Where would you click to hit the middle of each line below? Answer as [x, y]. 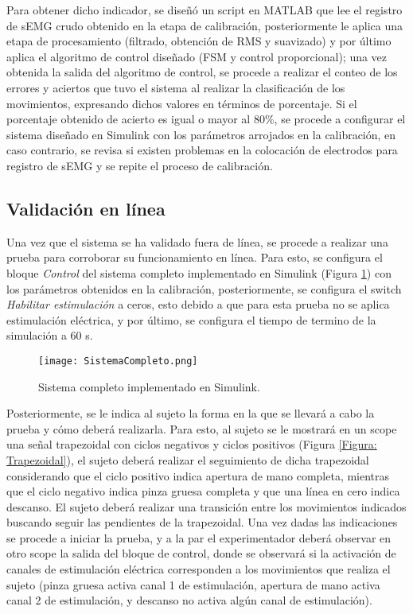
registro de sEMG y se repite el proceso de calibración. [140, 165]
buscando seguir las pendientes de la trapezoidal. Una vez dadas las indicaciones [202, 522]
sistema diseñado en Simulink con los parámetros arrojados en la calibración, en [201, 134]
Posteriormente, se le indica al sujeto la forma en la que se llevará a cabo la [191, 413]
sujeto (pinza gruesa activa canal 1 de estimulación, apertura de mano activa [193, 584]
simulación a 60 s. [50, 335]
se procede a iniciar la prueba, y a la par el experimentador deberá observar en [199, 537]
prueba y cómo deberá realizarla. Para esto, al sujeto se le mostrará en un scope [202, 428]
